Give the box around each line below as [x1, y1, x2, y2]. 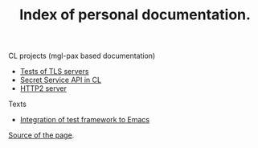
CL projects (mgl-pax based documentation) [8, 51, 156, 61]
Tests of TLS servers [19, 67, 89, 76]
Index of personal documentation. [18, 6, 252, 24]
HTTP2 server [19, 84, 67, 93]
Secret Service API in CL [19, 75, 102, 85]
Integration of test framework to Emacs [19, 115, 150, 125]
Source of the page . [8, 130, 75, 140]
